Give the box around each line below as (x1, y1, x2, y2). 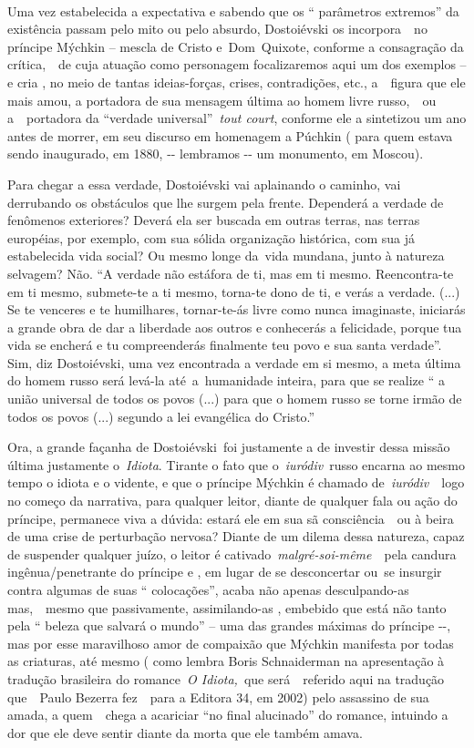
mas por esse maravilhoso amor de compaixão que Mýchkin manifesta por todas (7, 633, 454, 652)
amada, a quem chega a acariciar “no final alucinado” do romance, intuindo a (7, 705, 448, 724)
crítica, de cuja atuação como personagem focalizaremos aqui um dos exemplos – (7, 55, 467, 74)
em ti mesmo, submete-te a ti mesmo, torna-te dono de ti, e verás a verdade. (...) (7, 282, 460, 301)
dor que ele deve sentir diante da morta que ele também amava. (7, 722, 363, 742)
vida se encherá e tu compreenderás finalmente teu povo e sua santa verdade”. (7, 335, 442, 354)
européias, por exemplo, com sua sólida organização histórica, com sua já (7, 228, 415, 247)
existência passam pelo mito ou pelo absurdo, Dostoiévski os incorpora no (7, 19, 428, 38)
